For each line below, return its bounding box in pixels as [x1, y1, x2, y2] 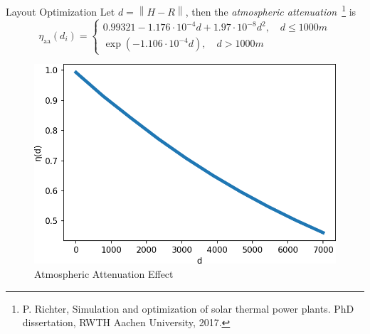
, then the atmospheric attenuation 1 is [185, 2, 356, 18]
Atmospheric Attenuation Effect [34, 266, 174, 281]
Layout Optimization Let [6, 4, 115, 18]
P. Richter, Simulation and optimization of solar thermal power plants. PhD [22, 301, 354, 316]
